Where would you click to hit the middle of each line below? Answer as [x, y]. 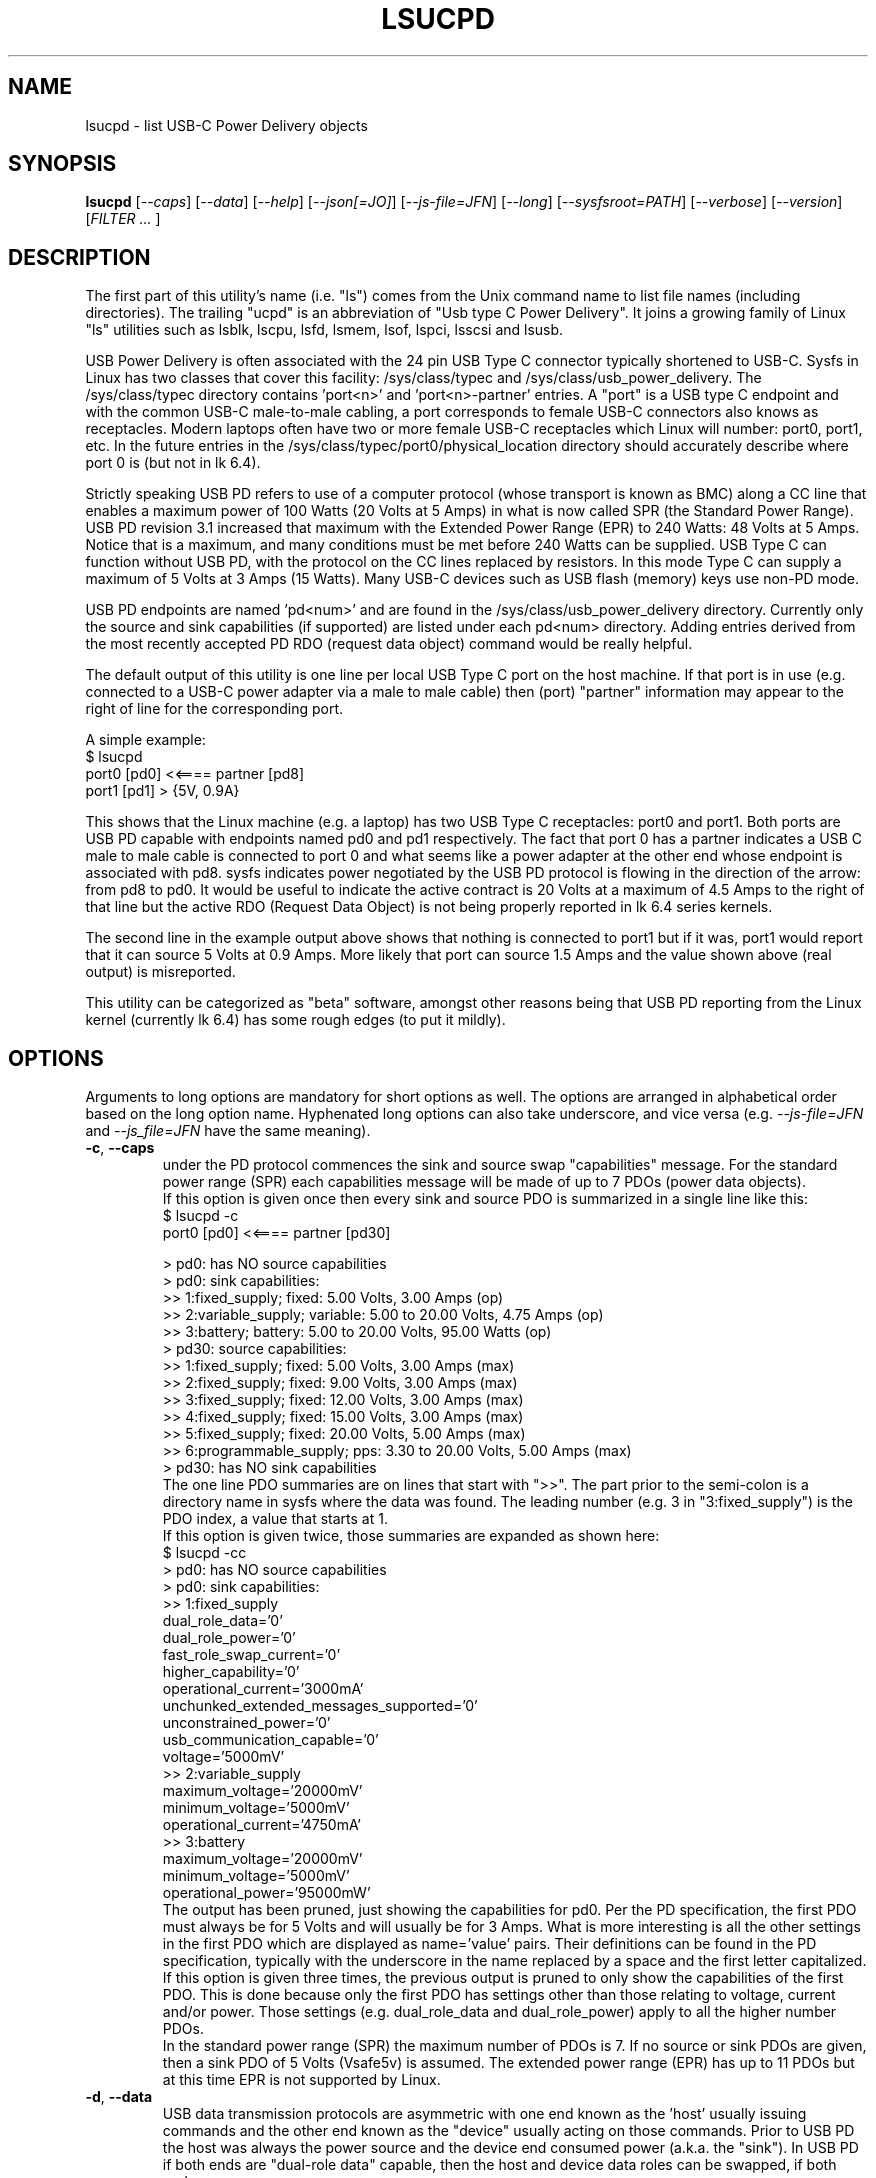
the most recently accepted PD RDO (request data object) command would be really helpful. [389, 644]
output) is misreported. [160, 972]
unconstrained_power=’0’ [246, 1723]
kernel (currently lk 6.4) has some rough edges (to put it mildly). [295, 1020]
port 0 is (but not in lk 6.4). [173, 463]
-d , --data [119, 2097]
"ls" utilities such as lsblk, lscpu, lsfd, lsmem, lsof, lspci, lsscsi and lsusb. [324, 330]
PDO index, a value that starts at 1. [275, 1519]
